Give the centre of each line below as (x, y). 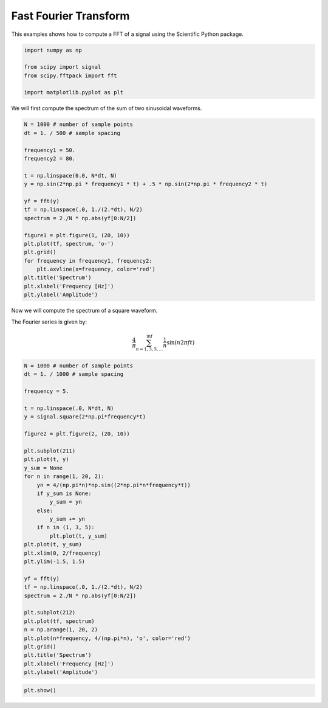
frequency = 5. (46, 391)
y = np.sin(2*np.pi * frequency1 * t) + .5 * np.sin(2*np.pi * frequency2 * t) (146, 184)
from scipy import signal (63, 67)
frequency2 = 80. (50, 159)
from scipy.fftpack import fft (71, 75)
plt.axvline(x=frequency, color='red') (96, 269)
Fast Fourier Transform (70, 16)
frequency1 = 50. (50, 150)
